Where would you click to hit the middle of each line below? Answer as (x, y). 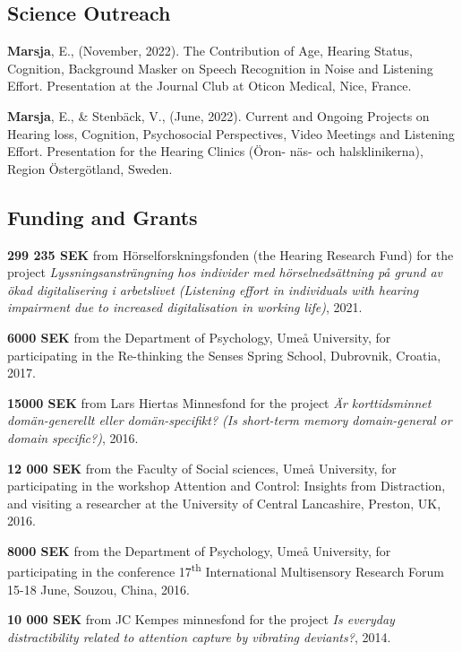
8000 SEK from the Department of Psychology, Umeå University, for (199, 550)
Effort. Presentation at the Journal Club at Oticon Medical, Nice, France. (210, 86)
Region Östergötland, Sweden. (90, 168)
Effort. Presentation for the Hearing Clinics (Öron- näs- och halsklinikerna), (215, 151)
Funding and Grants (103, 217)
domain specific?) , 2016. (73, 437)
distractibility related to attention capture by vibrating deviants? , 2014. (199, 636)
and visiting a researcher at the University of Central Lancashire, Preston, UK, (224, 503)
